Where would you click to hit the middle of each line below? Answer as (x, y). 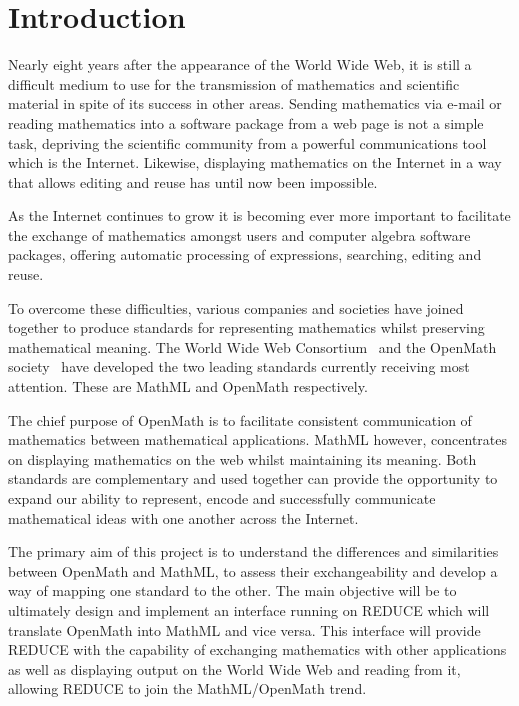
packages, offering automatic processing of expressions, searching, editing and (245, 254)
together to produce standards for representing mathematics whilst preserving (246, 327)
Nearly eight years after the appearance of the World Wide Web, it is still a (240, 64)
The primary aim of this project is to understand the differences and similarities (253, 551)
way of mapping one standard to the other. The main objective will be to (232, 590)
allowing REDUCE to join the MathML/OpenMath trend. (187, 688)
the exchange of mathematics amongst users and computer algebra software (239, 234)
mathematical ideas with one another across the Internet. (183, 517)
